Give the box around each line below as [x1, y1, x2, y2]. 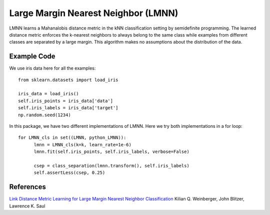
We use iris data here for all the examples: [9, 65, 96, 71]
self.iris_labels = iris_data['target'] [18, 105, 118, 111]
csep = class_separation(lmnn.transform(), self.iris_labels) [33, 163, 189, 168]
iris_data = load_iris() [18, 91, 79, 97]
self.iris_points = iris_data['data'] [18, 98, 113, 104]
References [9, 183, 46, 191]
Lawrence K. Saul [9, 203, 45, 209]
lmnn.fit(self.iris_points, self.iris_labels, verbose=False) [33, 149, 189, 155]
